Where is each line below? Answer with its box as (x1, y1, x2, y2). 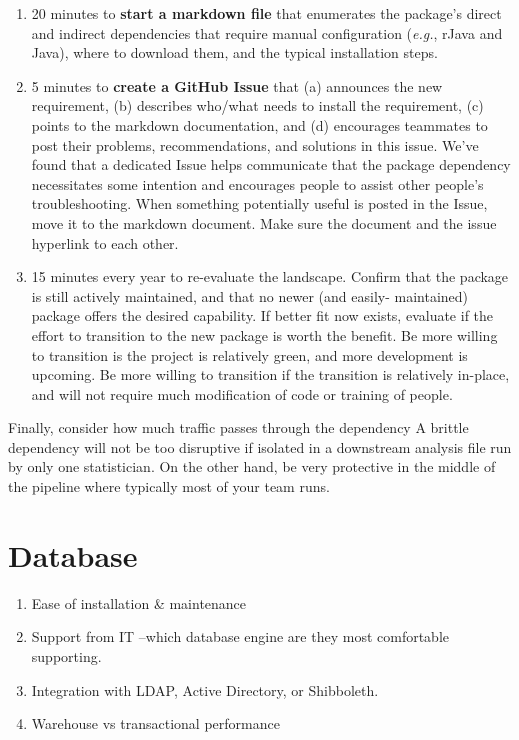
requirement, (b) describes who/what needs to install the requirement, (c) (31, 95, 484, 116)
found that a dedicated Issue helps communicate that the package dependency (31, 154, 511, 175)
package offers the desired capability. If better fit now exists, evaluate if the (31, 305, 494, 326)
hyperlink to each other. (31, 232, 179, 253)
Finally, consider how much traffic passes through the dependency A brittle (8, 417, 469, 438)
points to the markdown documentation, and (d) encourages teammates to (31, 114, 488, 135)
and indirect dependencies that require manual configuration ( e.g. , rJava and (31, 22, 503, 43)
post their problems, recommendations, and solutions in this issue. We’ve (31, 134, 479, 155)
